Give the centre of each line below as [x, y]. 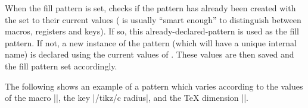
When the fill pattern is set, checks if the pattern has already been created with [150, 8]
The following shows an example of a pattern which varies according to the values [154, 86]
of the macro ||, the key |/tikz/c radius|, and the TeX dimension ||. [127, 98]
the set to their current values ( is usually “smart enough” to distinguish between [153, 19]
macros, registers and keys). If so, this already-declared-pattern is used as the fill [152, 31]
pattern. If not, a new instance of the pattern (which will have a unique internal [151, 42]
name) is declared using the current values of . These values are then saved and [150, 54]
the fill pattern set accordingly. [61, 66]
